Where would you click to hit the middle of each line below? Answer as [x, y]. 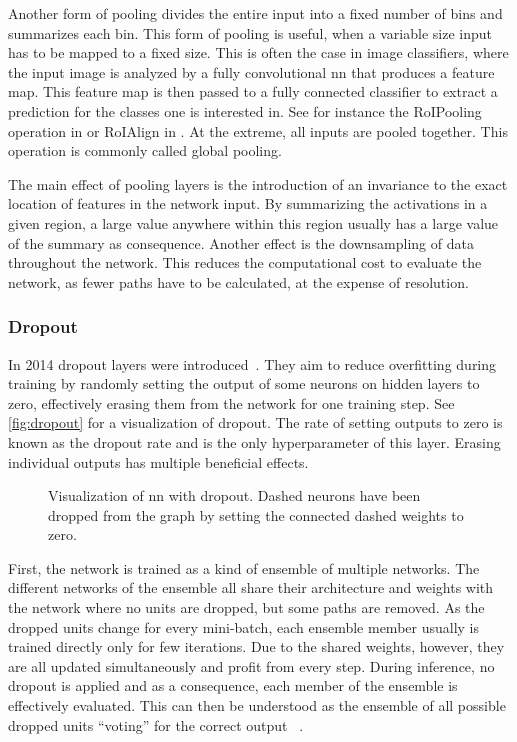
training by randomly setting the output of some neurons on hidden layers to [244, 383]
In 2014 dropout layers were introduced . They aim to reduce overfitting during [252, 363]
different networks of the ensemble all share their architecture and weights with [251, 587]
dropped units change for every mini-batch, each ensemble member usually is [244, 626]
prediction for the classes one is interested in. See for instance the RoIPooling [245, 110]
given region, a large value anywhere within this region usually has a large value [253, 222]
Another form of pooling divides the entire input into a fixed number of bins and [255, 13]
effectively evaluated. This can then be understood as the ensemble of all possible [257, 705]
